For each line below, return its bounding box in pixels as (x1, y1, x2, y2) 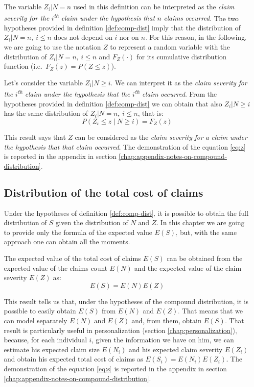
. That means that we (178, 306, 243, 316)
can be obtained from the (166, 253, 243, 263)
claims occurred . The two (163, 13, 239, 23)
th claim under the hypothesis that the (18, 87, 130, 99)
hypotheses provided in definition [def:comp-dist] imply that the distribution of (4, 22, 241, 32)
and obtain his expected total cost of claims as (4, 354, 143, 364)
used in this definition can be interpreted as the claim (73, 1, 234, 11)
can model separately (4, 315, 68, 326)
